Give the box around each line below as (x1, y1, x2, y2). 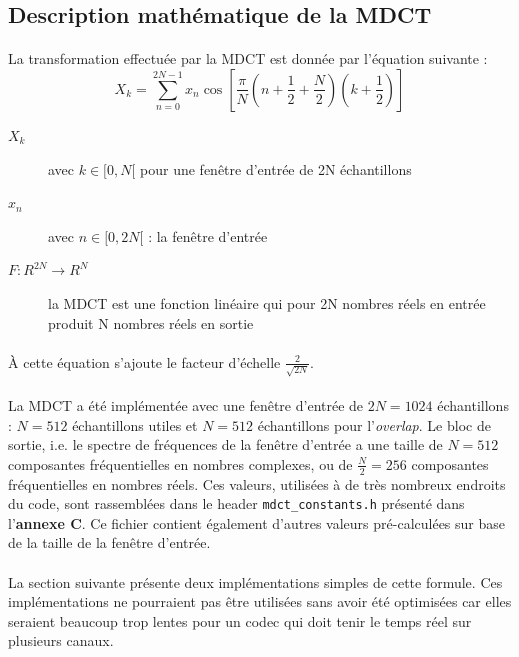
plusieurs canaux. (8, 630, 114, 651)
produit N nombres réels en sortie (48, 312, 254, 333)
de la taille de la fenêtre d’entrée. (8, 532, 211, 553)
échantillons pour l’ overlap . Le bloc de (257, 414, 491, 435)
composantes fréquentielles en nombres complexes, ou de (8, 453, 353, 474)
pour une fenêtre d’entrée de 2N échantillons (140, 158, 412, 179)
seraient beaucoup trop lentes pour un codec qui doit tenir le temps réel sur (8, 610, 472, 631)
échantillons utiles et (72, 414, 198, 435)
